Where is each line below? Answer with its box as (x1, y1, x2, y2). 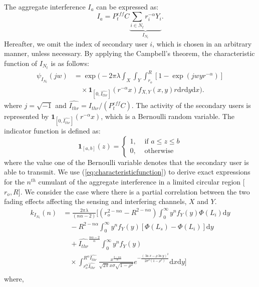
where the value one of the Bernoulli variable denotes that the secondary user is (4, 156, 249, 167)
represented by (4, 111, 49, 121)
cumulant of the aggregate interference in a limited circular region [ (38, 176, 245, 187)
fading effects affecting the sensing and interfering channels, (4, 196, 187, 206)
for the (4, 176, 25, 187)
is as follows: (51, 57, 89, 68)
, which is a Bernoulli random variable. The (101, 111, 234, 121)
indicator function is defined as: (4, 125, 101, 136)
